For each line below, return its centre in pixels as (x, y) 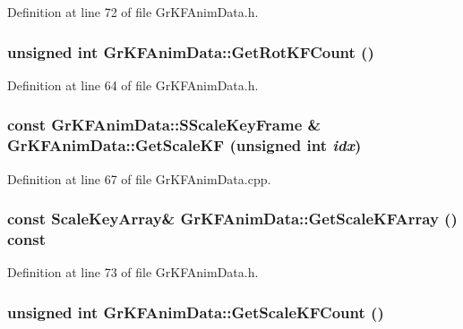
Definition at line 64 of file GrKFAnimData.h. (133, 84)
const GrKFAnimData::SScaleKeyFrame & (164, 125)
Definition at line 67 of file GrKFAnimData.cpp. (139, 178)
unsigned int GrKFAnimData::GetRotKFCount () (191, 51)
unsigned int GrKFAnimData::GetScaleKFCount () (196, 312)
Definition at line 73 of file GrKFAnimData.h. (133, 272)
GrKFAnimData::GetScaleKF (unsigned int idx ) (184, 145)
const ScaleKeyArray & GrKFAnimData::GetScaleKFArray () (232, 219)
